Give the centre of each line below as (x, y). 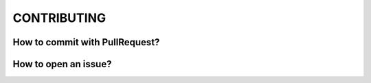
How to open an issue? (62, 64)
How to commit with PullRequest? (86, 42)
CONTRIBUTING (59, 18)
